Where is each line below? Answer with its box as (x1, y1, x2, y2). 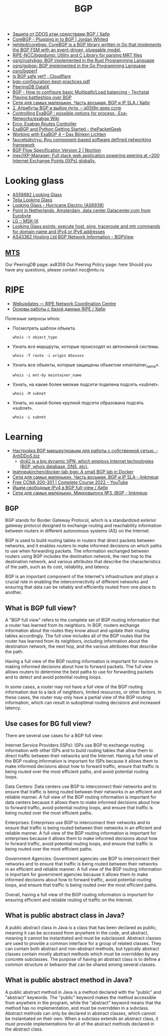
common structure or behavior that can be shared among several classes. (5, 961, 157, 967)
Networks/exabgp (12, 115, 50, 122)
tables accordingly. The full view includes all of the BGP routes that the (5, 633, 150, 639)
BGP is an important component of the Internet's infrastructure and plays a (5, 574, 158, 580)
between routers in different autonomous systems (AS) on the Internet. (5, 528, 150, 534)
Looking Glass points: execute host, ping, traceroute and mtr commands (12, 223, 161, 229)
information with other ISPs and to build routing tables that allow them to (5, 748, 153, 754)
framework (12, 142, 35, 148)
